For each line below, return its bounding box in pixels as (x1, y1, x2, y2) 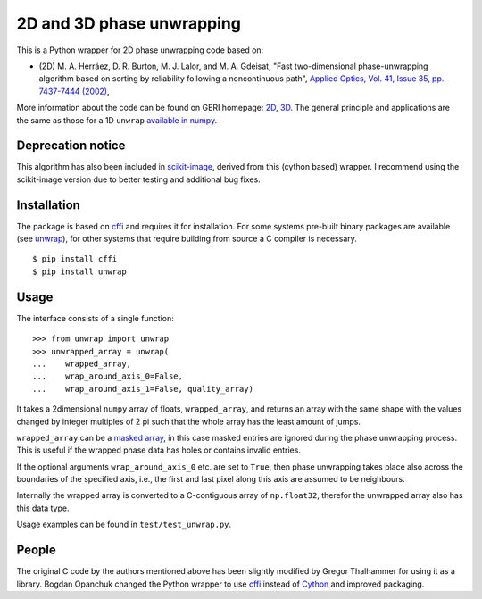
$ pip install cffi (32, 254, 118, 264)
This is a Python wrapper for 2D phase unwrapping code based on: (16, 45, 264, 55)
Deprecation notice (16, 138, 126, 154)
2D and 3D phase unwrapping (16, 13, 241, 33)
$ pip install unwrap (32, 266, 127, 277)
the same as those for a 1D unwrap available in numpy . (16, 114, 218, 125)
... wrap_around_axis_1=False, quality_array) (32, 384, 254, 394)
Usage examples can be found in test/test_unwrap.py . (16, 519, 232, 530)
